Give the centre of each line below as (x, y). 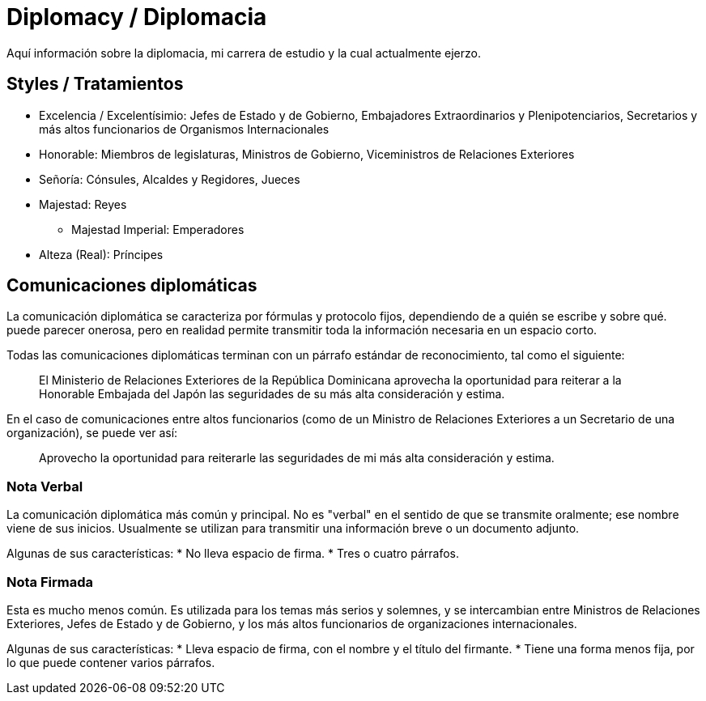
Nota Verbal (45, 486)
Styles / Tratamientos (95, 84)
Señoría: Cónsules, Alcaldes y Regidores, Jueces (170, 179)
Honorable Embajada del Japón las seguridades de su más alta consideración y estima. (272, 394)
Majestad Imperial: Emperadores (158, 229)
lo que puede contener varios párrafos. (111, 662)
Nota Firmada (50, 582)
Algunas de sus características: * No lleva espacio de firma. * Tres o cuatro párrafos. (233, 554)
